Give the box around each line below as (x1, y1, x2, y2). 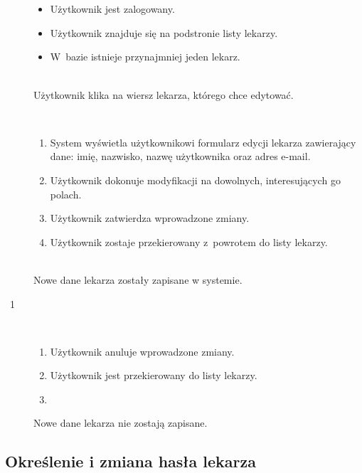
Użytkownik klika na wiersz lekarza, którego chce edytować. (33, 87, 294, 102)
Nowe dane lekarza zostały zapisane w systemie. (33, 272, 243, 287)
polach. (50, 186, 82, 201)
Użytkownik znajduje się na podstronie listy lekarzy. (50, 25, 278, 40)
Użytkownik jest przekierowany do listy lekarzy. (50, 368, 257, 383)
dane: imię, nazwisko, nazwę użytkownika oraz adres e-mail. (50, 149, 311, 164)
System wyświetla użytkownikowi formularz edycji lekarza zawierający (50, 134, 356, 149)
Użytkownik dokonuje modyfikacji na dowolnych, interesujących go (50, 172, 341, 187)
